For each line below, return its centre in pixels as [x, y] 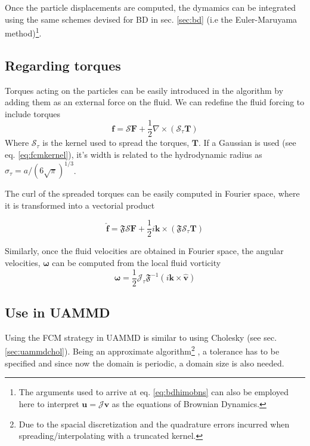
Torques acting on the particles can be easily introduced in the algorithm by [144, 90]
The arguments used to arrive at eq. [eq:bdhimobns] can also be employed [154, 392]
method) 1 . [23, 32]
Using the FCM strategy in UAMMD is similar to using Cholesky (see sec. [141, 337]
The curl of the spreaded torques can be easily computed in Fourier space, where [152, 193]
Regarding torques [63, 65]
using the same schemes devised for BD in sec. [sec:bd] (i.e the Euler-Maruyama [151, 19]
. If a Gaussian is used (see [247, 143]
